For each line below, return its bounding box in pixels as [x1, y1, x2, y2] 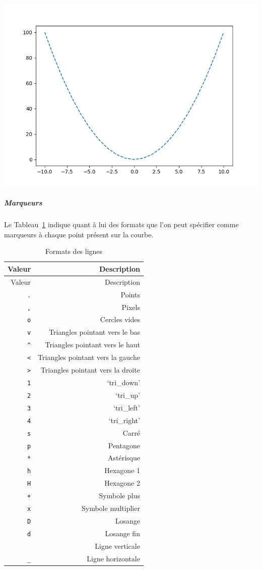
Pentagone [108, 440, 140, 450]
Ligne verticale [95, 540, 140, 551]
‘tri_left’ [113, 402, 140, 412]
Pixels [121, 301, 140, 312]
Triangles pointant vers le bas [49, 327, 140, 337]
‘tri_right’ [108, 414, 140, 425]
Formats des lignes [45, 246, 103, 256]
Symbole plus [99, 490, 140, 501]
